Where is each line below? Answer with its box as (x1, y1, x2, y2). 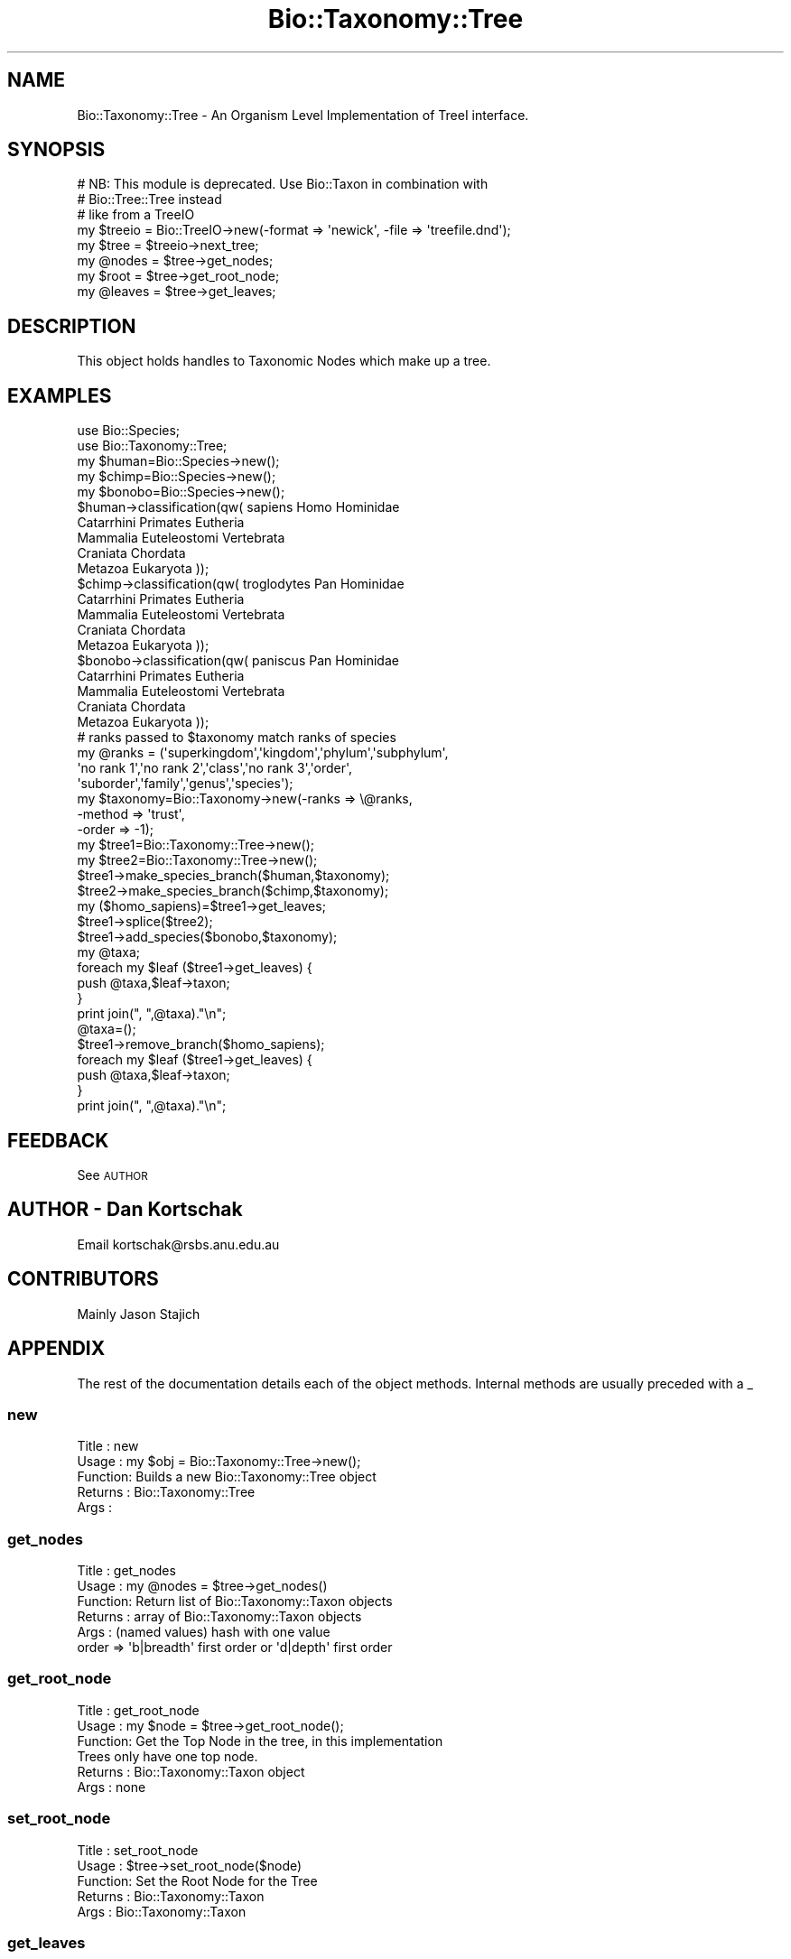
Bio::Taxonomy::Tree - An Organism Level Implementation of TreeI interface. (77, 107, 529, 123)
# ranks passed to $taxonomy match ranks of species (77, 729, 396, 746)
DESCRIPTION (7, 314, 136, 338)
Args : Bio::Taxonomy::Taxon (77, 1903, 247, 1919)
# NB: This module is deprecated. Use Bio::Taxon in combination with (77, 176, 489, 192)
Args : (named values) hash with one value (77, 1624, 330, 1639)
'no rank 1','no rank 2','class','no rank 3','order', (77, 760, 353, 776)
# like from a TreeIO (77, 207, 195, 223)
